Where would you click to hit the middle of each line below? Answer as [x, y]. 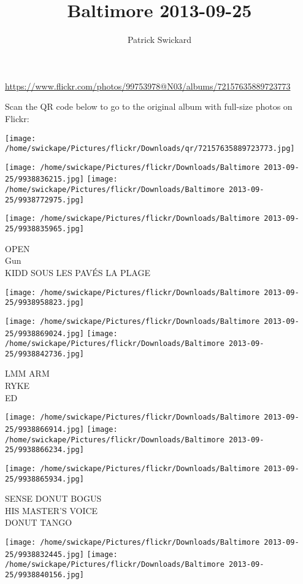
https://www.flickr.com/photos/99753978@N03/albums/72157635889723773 [148, 86]
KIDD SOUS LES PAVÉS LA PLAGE [78, 272]
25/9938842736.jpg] [44, 354]
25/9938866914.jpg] [44, 429]
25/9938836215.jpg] [44, 179]
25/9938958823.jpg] [44, 303]
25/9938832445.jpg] [44, 554]
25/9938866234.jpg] [44, 450]
